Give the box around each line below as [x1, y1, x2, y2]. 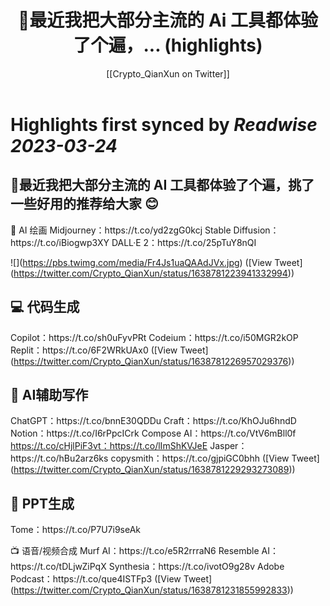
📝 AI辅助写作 [10, 386, 89, 403]
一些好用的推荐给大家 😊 [10, 196, 159, 213]
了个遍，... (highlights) [73, 34, 263, 57]
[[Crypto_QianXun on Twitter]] [106, 67, 230, 80]
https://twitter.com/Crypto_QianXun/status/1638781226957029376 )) [13, 355, 295, 367]
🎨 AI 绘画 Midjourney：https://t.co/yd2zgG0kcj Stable [10, 224, 232, 236]
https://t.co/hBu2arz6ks [10, 452, 109, 465]
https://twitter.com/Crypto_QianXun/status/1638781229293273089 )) [13, 464, 296, 476]
